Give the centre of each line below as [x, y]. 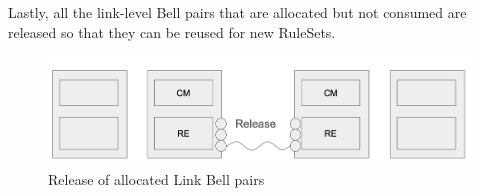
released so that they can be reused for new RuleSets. [172, 31]
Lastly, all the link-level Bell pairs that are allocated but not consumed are [237, 12]
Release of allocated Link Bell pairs [156, 179]
